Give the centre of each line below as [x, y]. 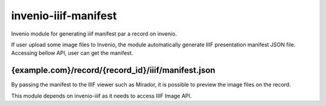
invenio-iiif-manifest [64, 16]
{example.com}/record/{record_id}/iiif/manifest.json [113, 70]
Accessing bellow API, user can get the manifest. [72, 53]
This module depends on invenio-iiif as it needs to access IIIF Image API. [101, 96]
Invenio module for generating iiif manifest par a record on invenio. [94, 34]
